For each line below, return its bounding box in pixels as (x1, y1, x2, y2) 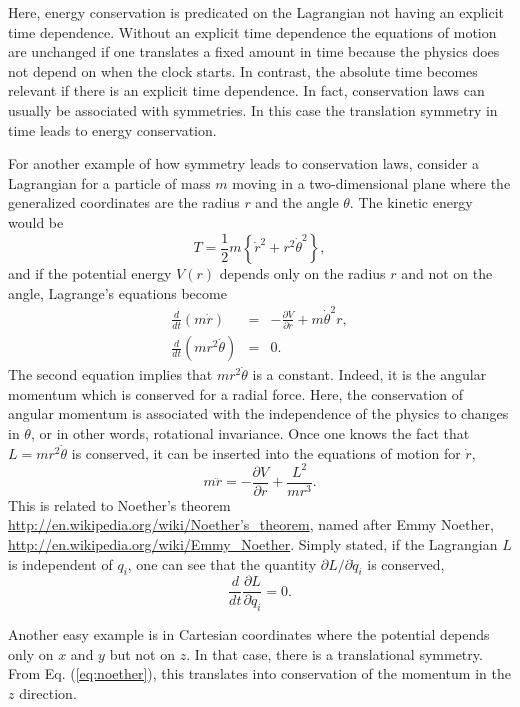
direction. (19, 683, 77, 704)
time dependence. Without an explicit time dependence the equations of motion (8, 21, 497, 42)
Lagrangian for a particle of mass (8, 172, 211, 193)
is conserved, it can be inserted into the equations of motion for (71, 442, 461, 463)
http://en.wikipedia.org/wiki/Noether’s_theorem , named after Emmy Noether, (8, 514, 494, 535)
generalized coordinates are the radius (8, 192, 240, 213)
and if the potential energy (8, 263, 172, 283)
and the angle (255, 192, 339, 213)
